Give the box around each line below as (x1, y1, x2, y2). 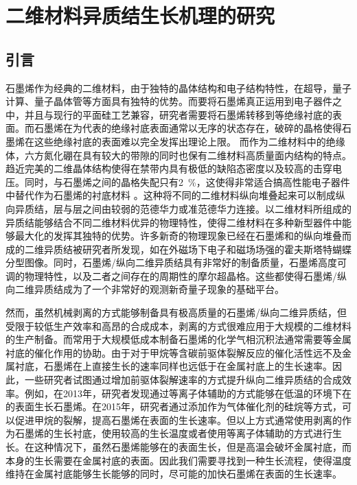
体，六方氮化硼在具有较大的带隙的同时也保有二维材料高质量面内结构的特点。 (5, 147, 352, 162)
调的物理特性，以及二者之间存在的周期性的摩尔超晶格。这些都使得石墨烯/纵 (5, 268, 347, 283)
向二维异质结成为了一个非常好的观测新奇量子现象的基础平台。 (5, 282, 284, 296)
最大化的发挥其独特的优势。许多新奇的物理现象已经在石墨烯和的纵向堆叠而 (14, 228, 352, 243)
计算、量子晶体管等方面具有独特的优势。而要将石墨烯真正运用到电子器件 (5, 94, 332, 108)
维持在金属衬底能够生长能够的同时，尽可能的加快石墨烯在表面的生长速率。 (5, 466, 342, 481)
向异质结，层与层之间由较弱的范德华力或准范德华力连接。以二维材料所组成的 (5, 201, 352, 215)
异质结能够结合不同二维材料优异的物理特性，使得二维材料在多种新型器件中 (5, 215, 342, 229)
